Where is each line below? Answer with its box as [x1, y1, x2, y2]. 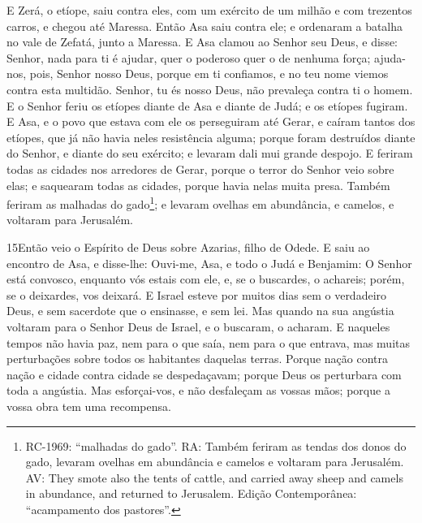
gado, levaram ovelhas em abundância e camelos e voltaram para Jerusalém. [25, 453, 404, 470]
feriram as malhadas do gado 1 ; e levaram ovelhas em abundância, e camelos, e [6, 193, 394, 212]
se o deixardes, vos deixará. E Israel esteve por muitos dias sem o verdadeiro [6, 286, 387, 303]
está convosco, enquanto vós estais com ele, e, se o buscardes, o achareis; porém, [6, 270, 405, 287]
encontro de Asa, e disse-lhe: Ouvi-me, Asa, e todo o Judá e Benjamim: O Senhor [6, 254, 412, 271]
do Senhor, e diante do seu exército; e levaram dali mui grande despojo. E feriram [6, 145, 413, 162]
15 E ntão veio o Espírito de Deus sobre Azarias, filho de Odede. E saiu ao [6, 238, 370, 255]
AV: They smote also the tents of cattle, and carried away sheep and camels [25, 469, 403, 486]
